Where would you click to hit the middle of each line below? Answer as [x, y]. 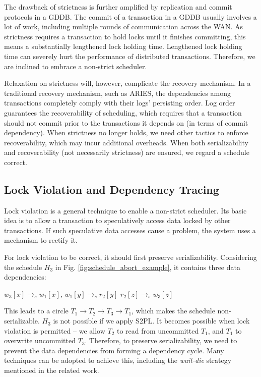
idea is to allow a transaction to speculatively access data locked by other [117, 220]
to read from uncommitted [158, 330]
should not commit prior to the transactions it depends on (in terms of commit [126, 122]
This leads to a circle [36, 311]
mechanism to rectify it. [41, 240]
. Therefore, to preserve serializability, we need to [161, 340]
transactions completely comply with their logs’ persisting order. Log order [120, 103]
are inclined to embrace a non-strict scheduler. [76, 66]
